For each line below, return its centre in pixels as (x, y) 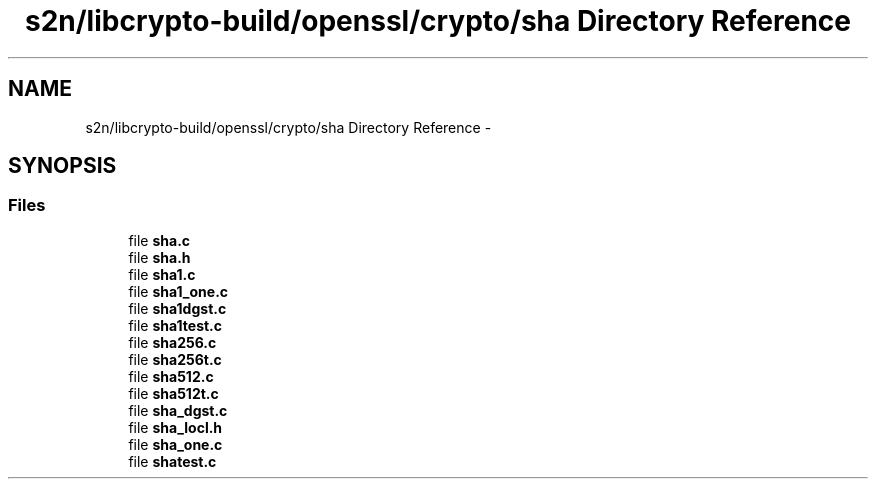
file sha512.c (171, 376)
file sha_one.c (175, 444)
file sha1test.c (175, 325)
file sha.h (159, 257)
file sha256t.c (175, 359)
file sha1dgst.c (177, 308)
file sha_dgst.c (178, 410)
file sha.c (159, 240)
